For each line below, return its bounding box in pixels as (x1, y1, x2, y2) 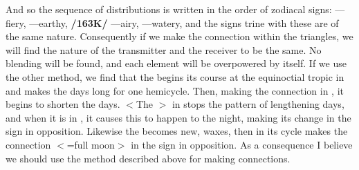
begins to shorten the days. (6, 97, 120, 111)
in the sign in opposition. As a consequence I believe (131, 137, 353, 151)
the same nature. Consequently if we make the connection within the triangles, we (6, 29, 353, 44)
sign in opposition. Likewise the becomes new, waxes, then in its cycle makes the (6, 124, 348, 138)
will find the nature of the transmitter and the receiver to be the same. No (6, 42, 322, 57)
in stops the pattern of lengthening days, (172, 97, 344, 111)
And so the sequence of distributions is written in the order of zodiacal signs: (6, 2, 332, 16)
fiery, (6, 15, 26, 30)
